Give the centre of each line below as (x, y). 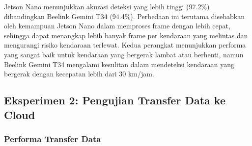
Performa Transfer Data (53, 138)
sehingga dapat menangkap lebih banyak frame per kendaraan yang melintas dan (126, 35)
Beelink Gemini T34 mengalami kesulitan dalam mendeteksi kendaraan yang (119, 64)
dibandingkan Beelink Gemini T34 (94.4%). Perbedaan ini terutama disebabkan (124, 16)
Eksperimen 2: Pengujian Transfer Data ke (115, 100)
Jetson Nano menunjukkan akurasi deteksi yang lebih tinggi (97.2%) (107, 6)
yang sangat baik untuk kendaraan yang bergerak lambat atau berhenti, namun (124, 54)
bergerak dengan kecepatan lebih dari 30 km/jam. (79, 74)
